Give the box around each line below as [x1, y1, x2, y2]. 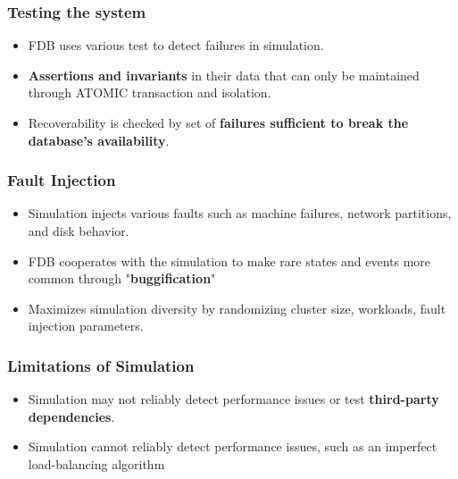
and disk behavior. [28, 222, 129, 239]
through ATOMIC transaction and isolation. [28, 83, 271, 102]
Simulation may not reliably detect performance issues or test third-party [28, 390, 439, 408]
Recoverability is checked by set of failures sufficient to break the [28, 113, 409, 131]
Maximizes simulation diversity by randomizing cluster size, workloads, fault [28, 298, 446, 317]
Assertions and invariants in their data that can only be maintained [28, 65, 420, 84]
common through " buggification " [28, 269, 216, 288]
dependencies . [28, 407, 115, 425]
